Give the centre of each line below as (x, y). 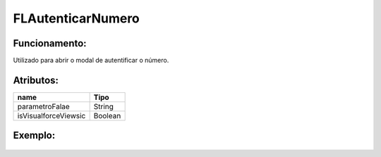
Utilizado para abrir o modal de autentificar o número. (91, 61)
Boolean (107, 115)
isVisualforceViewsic (52, 115)
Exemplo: (34, 136)
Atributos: (36, 80)
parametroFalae (43, 106)
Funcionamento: (50, 43)
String (104, 106)
